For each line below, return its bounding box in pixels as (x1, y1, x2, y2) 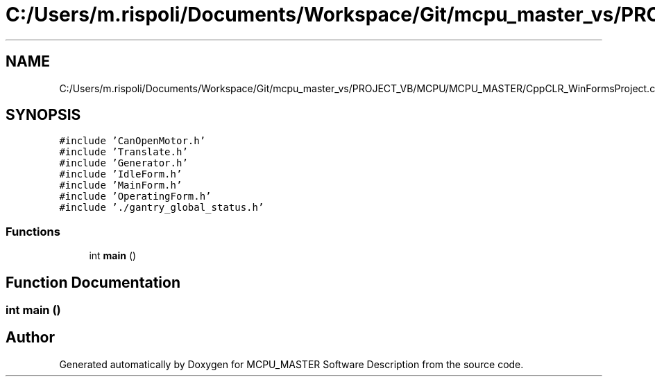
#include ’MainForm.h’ (59, 180, 182, 191)
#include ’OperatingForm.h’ (59, 191, 212, 202)
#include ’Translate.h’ (59, 146, 188, 158)
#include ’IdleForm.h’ (59, 168, 182, 180)
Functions (6, 224, 60, 238)
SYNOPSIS (6, 106, 81, 124)
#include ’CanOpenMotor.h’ (59, 135, 206, 147)
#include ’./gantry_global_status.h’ (59, 202, 264, 214)
